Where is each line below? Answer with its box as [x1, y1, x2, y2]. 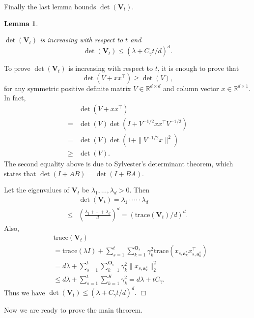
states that [4, 168, 36, 178]
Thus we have [4, 287, 45, 297]
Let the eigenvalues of [4, 185, 69, 195]
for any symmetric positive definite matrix [4, 83, 131, 93]
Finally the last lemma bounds [4, 1, 96, 11]
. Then [129, 185, 149, 195]
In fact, [4, 93, 26, 103]
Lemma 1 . [4, 18, 38, 28]
